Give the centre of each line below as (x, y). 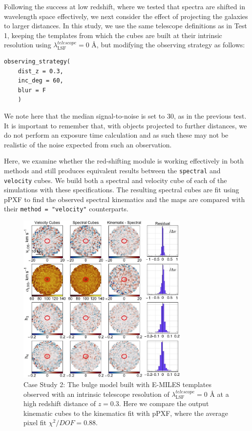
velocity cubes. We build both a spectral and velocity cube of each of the (115, 180)
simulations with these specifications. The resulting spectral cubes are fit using (122, 190)
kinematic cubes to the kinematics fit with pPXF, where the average (126, 413)
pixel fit (35, 422)
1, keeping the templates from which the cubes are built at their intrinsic (113, 35)
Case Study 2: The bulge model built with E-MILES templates (117, 384)
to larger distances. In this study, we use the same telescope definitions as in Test (126, 26)
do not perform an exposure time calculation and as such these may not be (116, 135)
